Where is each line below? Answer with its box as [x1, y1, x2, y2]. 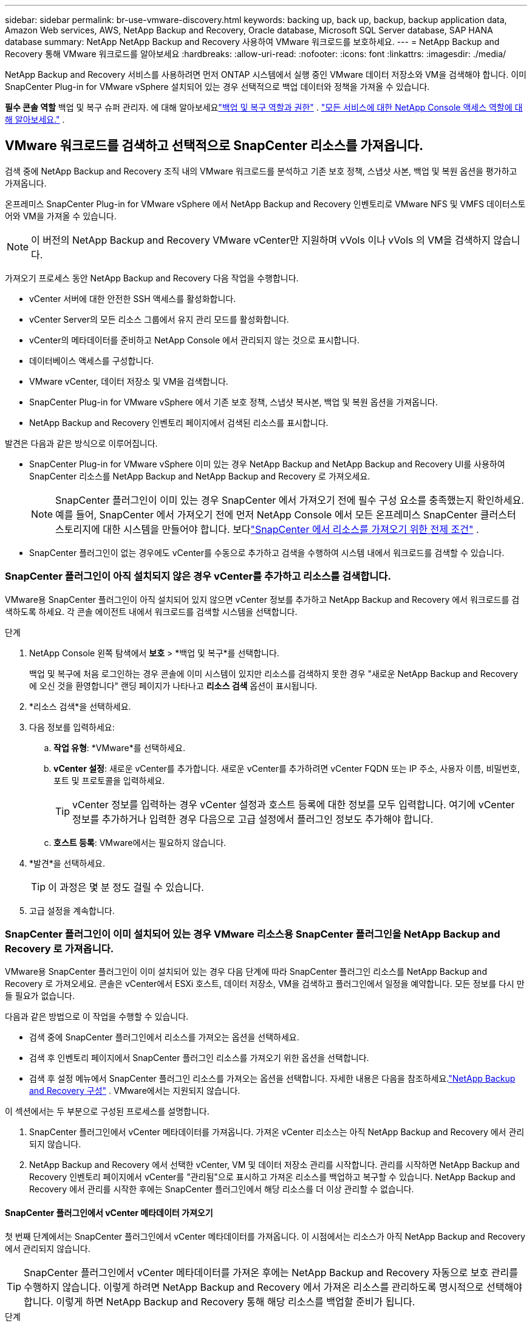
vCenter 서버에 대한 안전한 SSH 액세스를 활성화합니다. [29, 293, 236, 304]
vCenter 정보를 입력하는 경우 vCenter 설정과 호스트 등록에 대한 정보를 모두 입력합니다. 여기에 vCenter [72, 798, 515, 811]
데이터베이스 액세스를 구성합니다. [29, 355, 154, 366]
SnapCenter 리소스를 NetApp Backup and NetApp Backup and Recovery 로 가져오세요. [29, 470, 370, 481]
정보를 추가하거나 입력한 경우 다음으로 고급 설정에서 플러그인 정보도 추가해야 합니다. [72, 812, 434, 825]
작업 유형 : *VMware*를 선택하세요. [53, 742, 185, 753]
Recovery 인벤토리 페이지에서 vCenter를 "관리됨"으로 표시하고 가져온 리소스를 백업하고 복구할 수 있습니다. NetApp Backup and [29, 1172, 516, 1183]
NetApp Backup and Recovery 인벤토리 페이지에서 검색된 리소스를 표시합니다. [29, 417, 329, 428]
